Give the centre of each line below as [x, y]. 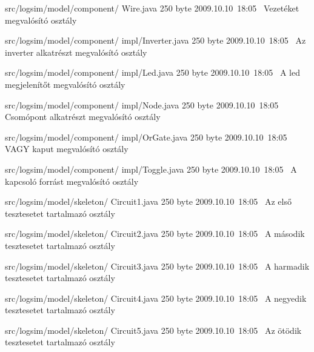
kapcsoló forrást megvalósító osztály [72, 181]
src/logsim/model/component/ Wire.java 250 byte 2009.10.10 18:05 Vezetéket [152, 8]
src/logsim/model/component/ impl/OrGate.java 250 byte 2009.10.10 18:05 [146, 137]
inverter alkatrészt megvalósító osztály [76, 52]
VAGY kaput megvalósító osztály [67, 149]
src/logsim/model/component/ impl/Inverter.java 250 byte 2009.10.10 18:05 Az [155, 40]
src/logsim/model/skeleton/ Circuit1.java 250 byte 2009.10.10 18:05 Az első [148, 201]
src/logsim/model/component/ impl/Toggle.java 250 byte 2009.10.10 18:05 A [151, 169]
